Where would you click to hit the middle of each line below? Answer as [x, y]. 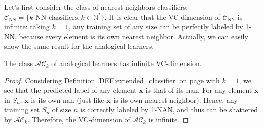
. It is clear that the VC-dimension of [162, 16]
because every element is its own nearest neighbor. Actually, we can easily [134, 36]
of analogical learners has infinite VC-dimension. [126, 63]
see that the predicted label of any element [70, 90]
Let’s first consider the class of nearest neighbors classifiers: [96, 7]
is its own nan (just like [68, 100]
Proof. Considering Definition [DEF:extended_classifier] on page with [112, 80]
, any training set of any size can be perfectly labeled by [156, 26]
